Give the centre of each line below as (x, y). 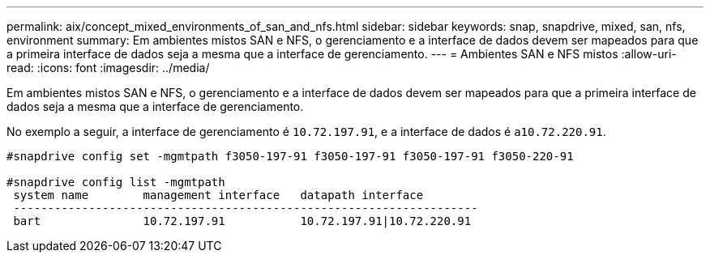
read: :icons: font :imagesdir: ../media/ (108, 68)
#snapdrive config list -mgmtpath (116, 182)
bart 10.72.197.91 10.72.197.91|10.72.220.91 (242, 221)
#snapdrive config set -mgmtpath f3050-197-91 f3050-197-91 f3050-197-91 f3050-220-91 (290, 156)
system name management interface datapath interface (218, 195)
